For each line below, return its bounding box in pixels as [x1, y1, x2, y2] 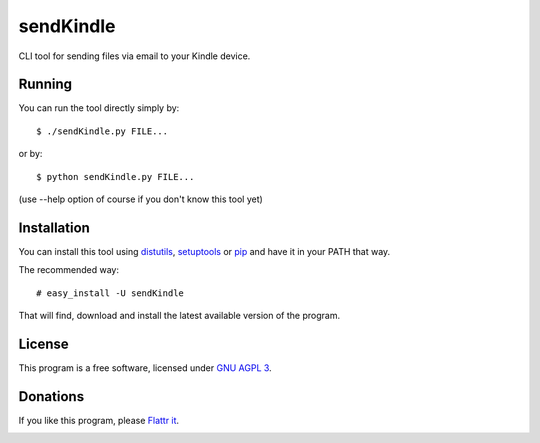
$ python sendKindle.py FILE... [36, 171, 195, 182]
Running [18, 76, 73, 93]
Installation [18, 219, 90, 236]
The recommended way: [18, 264, 120, 276]
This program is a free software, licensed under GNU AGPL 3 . [18, 362, 272, 374]
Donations [18, 388, 85, 405]
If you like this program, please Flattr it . [18, 414, 180, 426]
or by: [18, 148, 43, 160]
